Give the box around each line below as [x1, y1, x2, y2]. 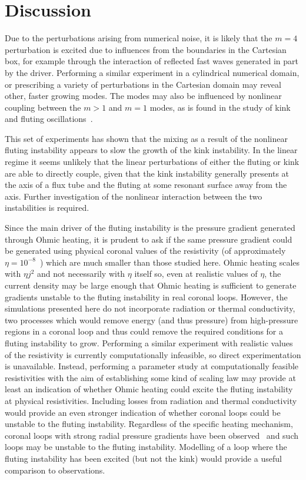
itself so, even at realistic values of [134, 267, 258, 280]
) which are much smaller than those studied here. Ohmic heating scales [39, 256, 300, 268]
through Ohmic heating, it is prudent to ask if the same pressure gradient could [5, 233, 292, 245]
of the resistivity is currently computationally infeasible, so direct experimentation [5, 348, 301, 360]
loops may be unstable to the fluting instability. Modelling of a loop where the [5, 441, 287, 453]
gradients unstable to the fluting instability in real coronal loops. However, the [5, 290, 288, 303]
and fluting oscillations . [5, 112, 93, 125]
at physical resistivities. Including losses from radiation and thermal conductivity [5, 394, 297, 406]
